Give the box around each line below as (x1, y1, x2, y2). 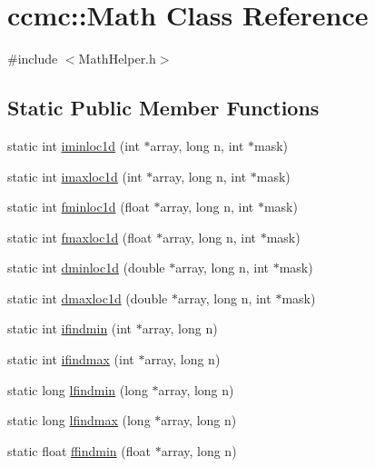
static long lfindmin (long (7, 380, 148, 399)
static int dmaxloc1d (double (7, 288, 168, 307)
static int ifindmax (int (7, 350, 134, 369)
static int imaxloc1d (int (7, 166, 143, 185)
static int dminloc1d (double (7, 258, 165, 277)
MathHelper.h (78, 49, 156, 68)
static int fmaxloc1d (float (7, 227, 153, 246)
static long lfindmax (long (7, 411, 151, 430)
